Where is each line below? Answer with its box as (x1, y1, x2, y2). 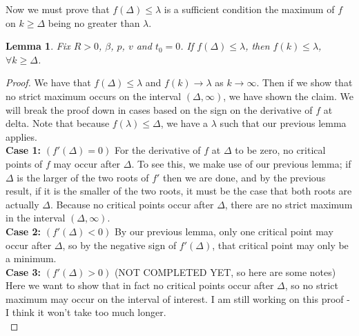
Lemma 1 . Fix (6, 39, 70, 53)
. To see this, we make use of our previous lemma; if (131, 156, 351, 170)
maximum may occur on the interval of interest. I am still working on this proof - (6, 291, 350, 306)
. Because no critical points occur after (50, 197, 214, 211)
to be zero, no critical (235, 143, 326, 157)
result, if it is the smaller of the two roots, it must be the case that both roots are (6, 184, 352, 198)
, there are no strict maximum (224, 197, 353, 211)
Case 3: (6, 264, 41, 279)
